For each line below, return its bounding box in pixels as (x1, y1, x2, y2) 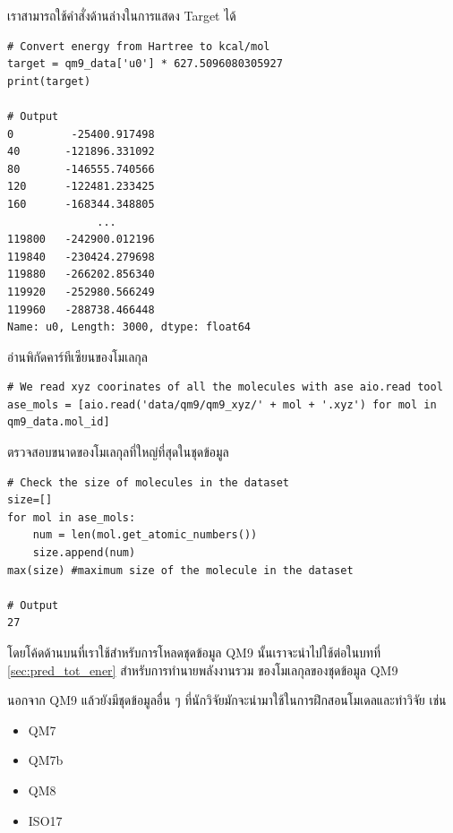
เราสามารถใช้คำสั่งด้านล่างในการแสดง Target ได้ (7, 6, 236, 24)
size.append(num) (32, 546, 136, 560)
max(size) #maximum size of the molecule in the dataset (7, 563, 354, 577)
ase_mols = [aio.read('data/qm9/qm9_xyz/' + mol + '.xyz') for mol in (7, 398, 437, 411)
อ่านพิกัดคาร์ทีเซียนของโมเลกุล (7, 347, 148, 365)
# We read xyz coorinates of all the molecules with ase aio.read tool (7, 381, 443, 394)
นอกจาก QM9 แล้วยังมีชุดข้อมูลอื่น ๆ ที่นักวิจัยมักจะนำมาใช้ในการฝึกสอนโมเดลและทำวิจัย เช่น (7, 691, 447, 709)
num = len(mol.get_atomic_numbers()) (32, 528, 258, 542)
